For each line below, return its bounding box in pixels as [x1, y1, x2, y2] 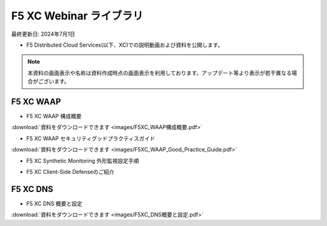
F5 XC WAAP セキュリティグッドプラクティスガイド [26, 135, 156, 142]
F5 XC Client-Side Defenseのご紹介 [26, 168, 114, 175]
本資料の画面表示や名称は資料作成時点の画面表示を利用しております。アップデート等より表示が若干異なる [27, 69, 292, 76]
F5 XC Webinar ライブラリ [11, 9, 144, 22]
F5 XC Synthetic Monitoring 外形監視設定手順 [26, 157, 139, 164]
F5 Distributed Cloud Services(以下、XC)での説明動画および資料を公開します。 [26, 41, 223, 48]
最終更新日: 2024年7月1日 [11, 30, 76, 38]
